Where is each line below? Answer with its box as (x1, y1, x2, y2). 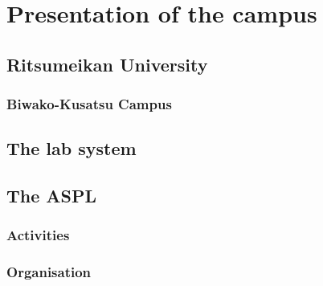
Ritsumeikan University (6, 51, 208, 76)
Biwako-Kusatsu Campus (6, 94, 172, 114)
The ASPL (6, 183, 97, 208)
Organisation (6, 262, 92, 282)
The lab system (6, 136, 137, 161)
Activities (6, 225, 70, 245)
